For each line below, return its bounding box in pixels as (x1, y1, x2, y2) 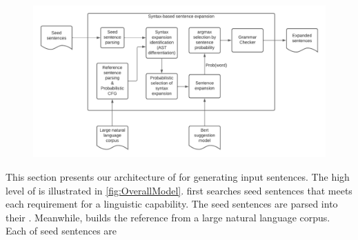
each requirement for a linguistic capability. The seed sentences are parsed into (6, 197, 338, 211)
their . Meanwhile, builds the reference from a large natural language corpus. (6, 210, 330, 224)
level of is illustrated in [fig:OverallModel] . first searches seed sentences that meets (6, 183, 352, 197)
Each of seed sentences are (6, 223, 117, 238)
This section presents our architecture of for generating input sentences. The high (6, 170, 350, 184)
